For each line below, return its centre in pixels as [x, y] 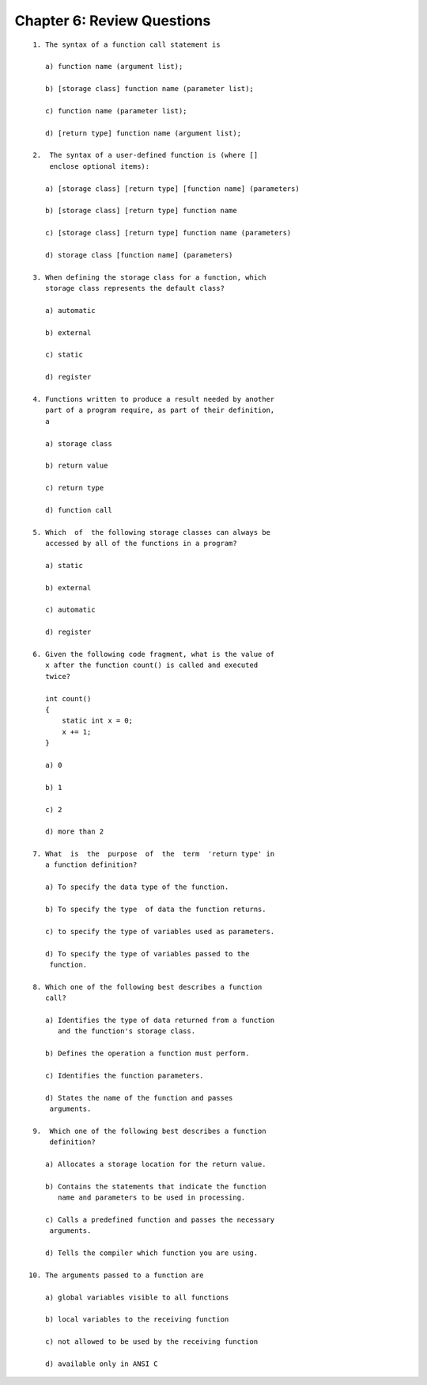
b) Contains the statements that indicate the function [155, 1186]
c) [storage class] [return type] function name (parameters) [168, 233]
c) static [64, 355]
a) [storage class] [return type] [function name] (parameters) [172, 189]
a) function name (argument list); [114, 67]
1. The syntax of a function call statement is [127, 44]
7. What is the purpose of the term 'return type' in [154, 854]
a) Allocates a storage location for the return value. [155, 1164]
